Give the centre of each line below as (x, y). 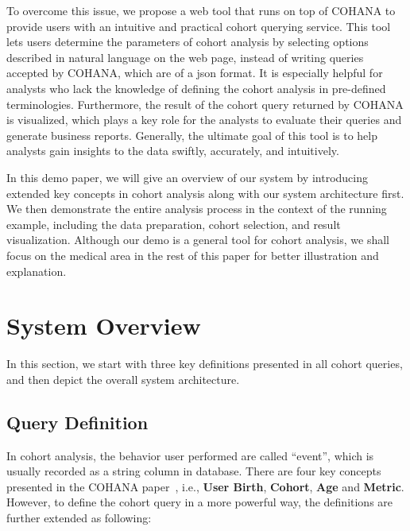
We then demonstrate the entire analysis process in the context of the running (197, 209)
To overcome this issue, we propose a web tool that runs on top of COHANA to (201, 10)
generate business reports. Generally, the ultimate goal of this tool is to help (192, 135)
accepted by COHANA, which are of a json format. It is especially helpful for (195, 73)
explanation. (37, 271)
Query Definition (77, 422)
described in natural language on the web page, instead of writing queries (185, 57)
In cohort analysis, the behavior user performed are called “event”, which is (190, 455)
